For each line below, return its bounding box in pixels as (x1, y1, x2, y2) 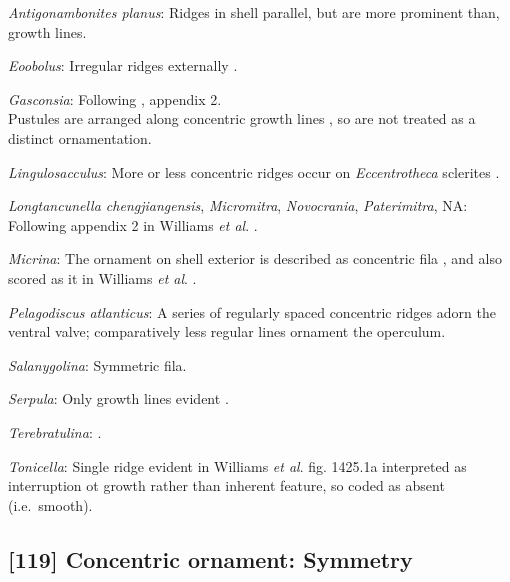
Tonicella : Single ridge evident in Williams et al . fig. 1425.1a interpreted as (8, 455, 467, 476)
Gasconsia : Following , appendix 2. (8, 88, 222, 109)
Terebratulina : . (8, 421, 102, 442)
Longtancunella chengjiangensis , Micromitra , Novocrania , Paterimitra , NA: (8, 195, 468, 216)
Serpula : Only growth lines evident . (8, 388, 229, 409)
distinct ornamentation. (8, 127, 152, 148)
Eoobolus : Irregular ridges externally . (8, 55, 238, 76)
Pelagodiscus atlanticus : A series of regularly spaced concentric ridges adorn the (8, 301, 496, 322)
